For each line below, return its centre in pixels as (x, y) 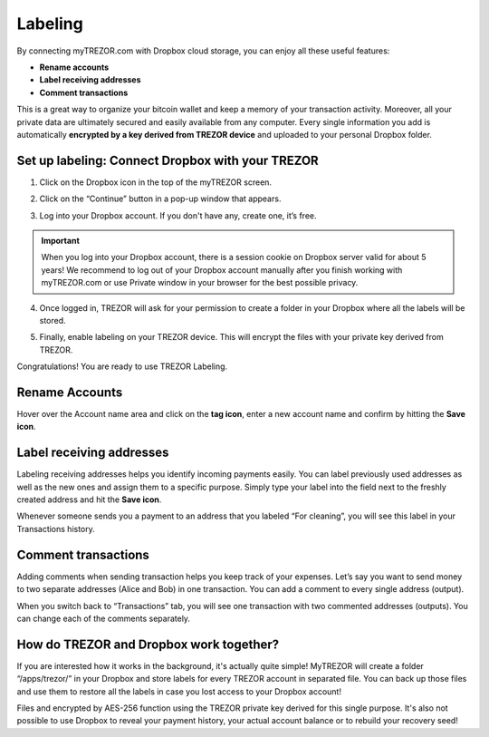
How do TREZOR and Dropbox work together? (148, 644)
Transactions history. (56, 529)
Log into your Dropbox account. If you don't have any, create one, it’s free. (178, 215)
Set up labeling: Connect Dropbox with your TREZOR (168, 160)
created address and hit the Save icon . (89, 499)
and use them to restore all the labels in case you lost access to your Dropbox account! (179, 691)
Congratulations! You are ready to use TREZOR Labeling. (122, 366)
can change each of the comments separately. (103, 618)
